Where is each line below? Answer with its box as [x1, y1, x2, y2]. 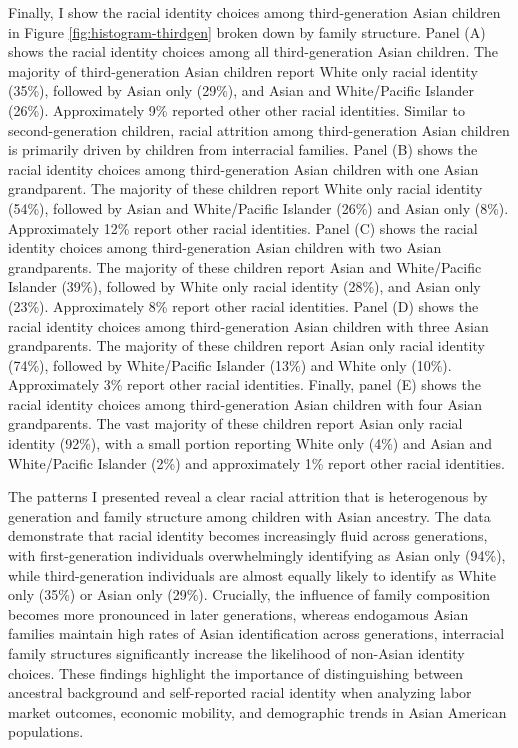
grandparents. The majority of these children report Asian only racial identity [8, 335, 485, 356]
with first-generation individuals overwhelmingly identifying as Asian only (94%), [8, 545, 506, 566]
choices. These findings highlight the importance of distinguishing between [8, 662, 464, 683]
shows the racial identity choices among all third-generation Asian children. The [8, 41, 499, 62]
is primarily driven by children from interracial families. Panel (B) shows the [8, 139, 478, 160]
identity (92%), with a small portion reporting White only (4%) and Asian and [8, 433, 493, 454]
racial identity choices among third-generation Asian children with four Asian [8, 393, 483, 414]
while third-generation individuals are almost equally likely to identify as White [8, 564, 497, 585]
